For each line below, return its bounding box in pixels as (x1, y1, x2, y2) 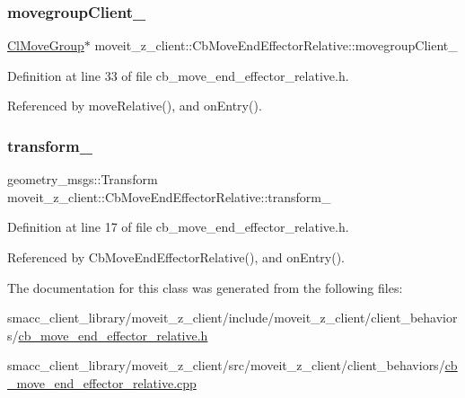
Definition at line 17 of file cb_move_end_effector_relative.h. (7, 217, 349, 236)
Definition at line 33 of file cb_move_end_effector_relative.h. (7, 66, 349, 84)
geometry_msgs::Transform (7, 170, 158, 189)
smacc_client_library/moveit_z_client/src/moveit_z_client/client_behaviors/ (7, 356, 445, 375)
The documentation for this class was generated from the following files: (7, 278, 403, 296)
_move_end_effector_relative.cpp (7, 373, 197, 392)
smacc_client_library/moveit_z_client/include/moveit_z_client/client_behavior (7, 308, 458, 327)
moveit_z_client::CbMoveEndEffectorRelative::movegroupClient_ (94, 36, 458, 55)
